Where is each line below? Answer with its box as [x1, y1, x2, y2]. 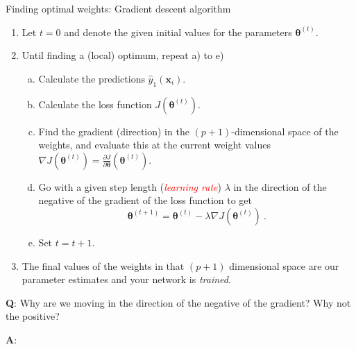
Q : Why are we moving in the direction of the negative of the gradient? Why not [6, 295, 351, 309]
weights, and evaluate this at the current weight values [38, 137, 271, 152]
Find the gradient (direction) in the [38, 124, 189, 138]
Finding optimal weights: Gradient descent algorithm [6, 1, 231, 15]
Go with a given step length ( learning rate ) [38, 179, 221, 194]
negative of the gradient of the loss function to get [38, 193, 253, 207]
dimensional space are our [229, 258, 339, 273]
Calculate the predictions [38, 71, 145, 85]
